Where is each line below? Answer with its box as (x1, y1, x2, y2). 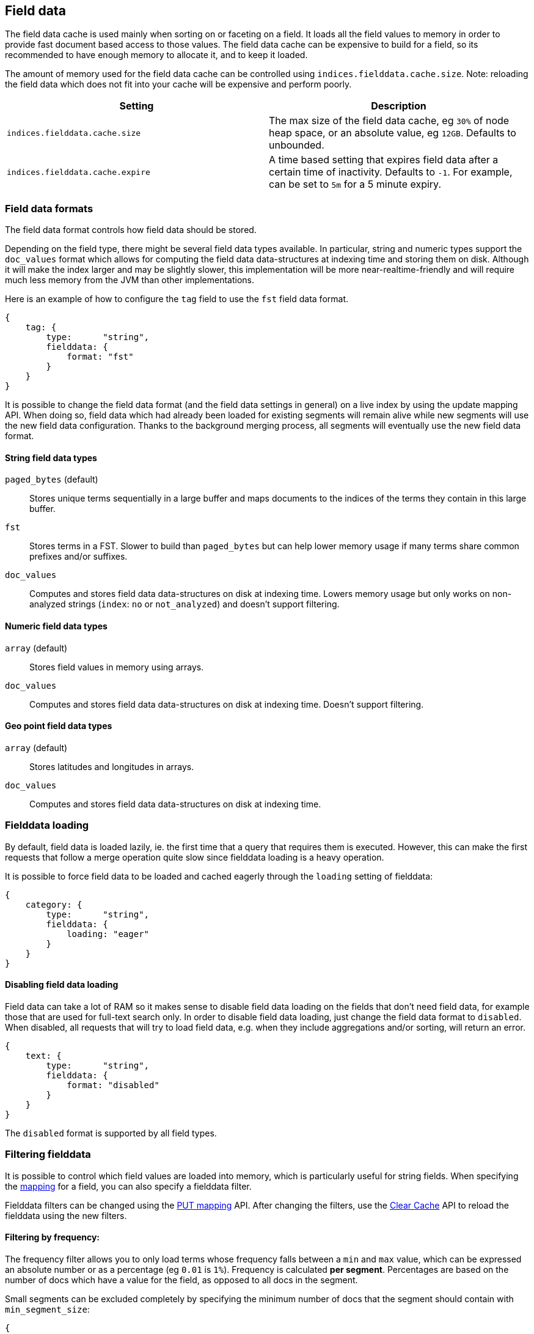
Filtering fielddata (5, 1148, 91, 1161)
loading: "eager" (67, 928, 150, 939)
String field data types (5, 452, 97, 463)
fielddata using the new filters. (5, 1210, 127, 1221)
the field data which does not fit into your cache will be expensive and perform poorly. (5, 79, 352, 90)
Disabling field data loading (5, 979, 119, 990)
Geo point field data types (5, 721, 112, 732)
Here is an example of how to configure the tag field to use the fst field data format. (5, 294, 349, 305)
